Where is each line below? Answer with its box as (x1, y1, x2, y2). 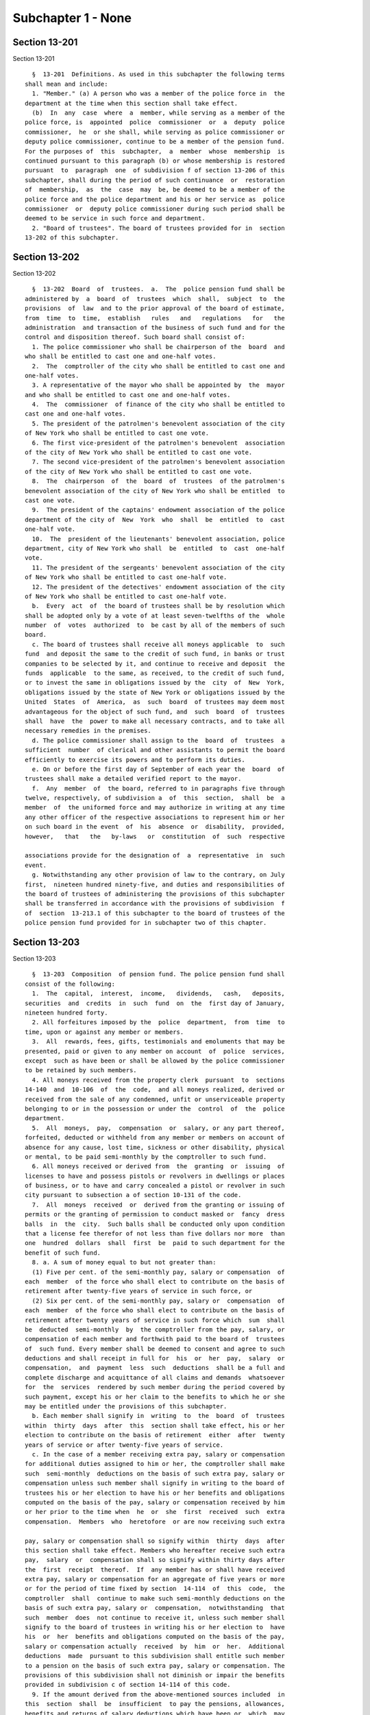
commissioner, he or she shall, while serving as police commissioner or (25, 128, 285, 136)
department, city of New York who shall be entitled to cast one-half (25, 544, 285, 552)
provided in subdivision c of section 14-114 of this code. (25, 1681, 231, 1689)
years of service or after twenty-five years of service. (25, 1441, 224, 1449)
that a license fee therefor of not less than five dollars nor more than (25, 1230, 285, 1238)
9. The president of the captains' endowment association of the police (32, 506, 285, 514)
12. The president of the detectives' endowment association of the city (32, 583, 285, 591)
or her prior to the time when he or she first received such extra (25, 1508, 285, 1516)
